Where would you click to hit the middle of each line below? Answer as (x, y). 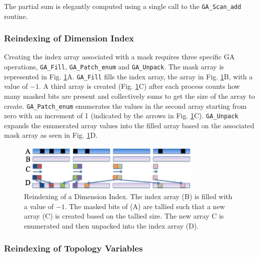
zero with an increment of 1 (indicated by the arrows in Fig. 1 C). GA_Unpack (121, 116)
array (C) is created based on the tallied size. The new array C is (124, 216)
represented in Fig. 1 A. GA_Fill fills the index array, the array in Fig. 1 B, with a (128, 76)
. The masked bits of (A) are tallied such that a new (145, 206)
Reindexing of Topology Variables (73, 248)
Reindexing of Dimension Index (69, 38)
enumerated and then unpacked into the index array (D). (111, 226)
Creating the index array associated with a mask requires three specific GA (119, 57)
